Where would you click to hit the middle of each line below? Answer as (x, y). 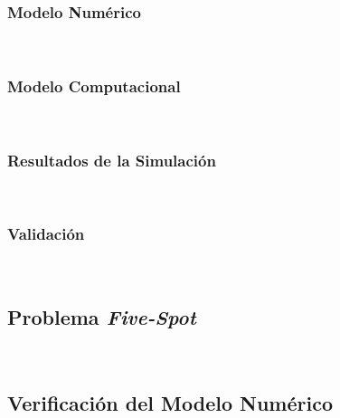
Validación (46, 234)
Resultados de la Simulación (112, 160)
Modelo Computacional (94, 85)
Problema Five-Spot (102, 316)
